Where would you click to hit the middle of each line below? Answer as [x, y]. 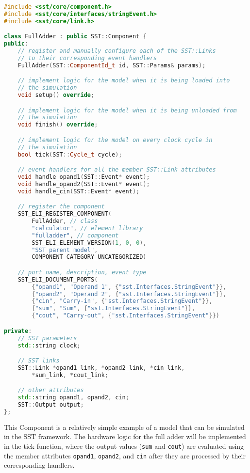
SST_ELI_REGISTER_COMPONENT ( [65, 214]
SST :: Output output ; [51, 405]
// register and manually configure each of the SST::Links [117, 51]
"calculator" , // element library [87, 228]
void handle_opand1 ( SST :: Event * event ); [84, 177]
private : [18, 331]
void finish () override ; [58, 125]
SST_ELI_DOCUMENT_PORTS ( [58, 279]
